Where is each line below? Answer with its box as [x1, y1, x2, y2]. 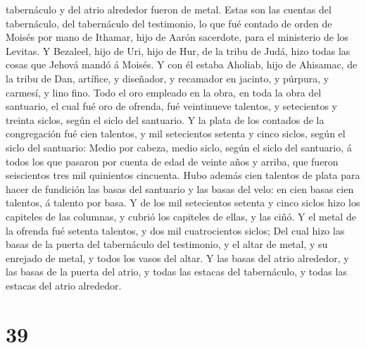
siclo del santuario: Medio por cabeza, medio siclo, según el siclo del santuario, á [6, 139, 352, 154]
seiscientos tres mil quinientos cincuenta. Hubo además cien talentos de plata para [6, 168, 360, 182]
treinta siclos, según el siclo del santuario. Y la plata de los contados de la [6, 112, 324, 127]
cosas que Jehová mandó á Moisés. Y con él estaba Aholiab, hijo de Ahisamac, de [6, 57, 358, 72]
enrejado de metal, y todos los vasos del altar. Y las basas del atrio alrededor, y [6, 250, 349, 265]
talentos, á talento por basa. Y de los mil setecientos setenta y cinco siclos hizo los [6, 195, 360, 210]
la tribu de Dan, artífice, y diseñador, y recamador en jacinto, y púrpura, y [6, 70, 329, 85]
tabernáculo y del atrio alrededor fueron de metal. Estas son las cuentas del [6, 2, 332, 16]
